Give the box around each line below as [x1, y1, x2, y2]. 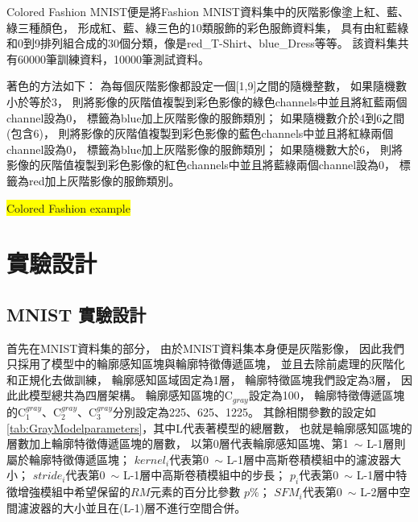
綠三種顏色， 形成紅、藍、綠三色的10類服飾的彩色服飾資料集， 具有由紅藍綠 [6, 19, 409, 35]
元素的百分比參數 [150, 483, 241, 500]
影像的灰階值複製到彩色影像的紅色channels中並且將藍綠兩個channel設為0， [6, 156, 396, 173]
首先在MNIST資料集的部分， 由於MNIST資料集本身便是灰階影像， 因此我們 [6, 339, 404, 356]
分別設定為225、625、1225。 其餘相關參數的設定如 [113, 403, 376, 420]
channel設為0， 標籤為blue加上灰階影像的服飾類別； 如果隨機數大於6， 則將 [6, 140, 403, 157]
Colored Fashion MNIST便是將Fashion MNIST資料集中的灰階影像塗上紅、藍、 [6, 3, 409, 19]
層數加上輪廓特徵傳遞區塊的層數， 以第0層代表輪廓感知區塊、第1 [6, 435, 349, 452]
